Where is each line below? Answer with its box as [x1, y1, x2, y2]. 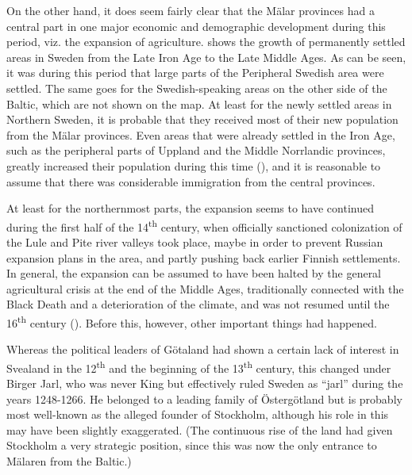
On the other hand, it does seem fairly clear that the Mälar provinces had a [6, 2, 375, 18]
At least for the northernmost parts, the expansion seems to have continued [6, 200, 374, 216]
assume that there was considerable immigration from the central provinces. [6, 173, 375, 190]
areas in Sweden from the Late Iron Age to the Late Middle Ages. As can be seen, [6, 48, 406, 65]
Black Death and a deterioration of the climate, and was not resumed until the [6, 296, 390, 312]
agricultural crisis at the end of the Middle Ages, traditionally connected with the [6, 280, 404, 297]
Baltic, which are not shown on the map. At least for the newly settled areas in [6, 95, 392, 112]
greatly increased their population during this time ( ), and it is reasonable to [6, 157, 381, 174]
